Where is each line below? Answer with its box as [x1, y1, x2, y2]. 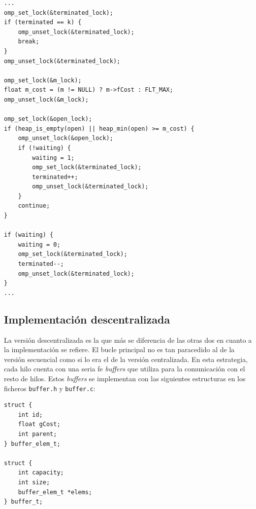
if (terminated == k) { [4, 19, 82, 26]
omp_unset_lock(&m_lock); [4, 96, 89, 103]
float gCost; [18, 421, 61, 428]
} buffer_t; [4, 498, 43, 506]
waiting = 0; [18, 241, 61, 248]
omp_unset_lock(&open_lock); [18, 135, 113, 142]
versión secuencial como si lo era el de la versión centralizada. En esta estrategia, [4, 354, 248, 364]
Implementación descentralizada [4, 311, 170, 327]
